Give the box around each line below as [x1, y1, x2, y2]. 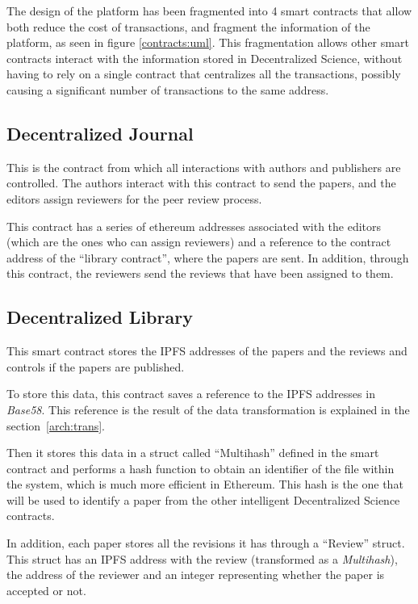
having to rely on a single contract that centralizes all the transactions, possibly [6, 65, 401, 82]
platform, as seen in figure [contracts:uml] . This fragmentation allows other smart [6, 34, 409, 51]
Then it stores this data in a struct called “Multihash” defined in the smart [6, 444, 379, 461]
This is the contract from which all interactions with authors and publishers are [6, 158, 401, 175]
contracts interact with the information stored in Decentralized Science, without [6, 49, 403, 66]
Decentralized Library [6, 304, 193, 329]
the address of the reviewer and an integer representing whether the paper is [6, 566, 385, 583]
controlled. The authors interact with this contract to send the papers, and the [6, 174, 396, 191]
